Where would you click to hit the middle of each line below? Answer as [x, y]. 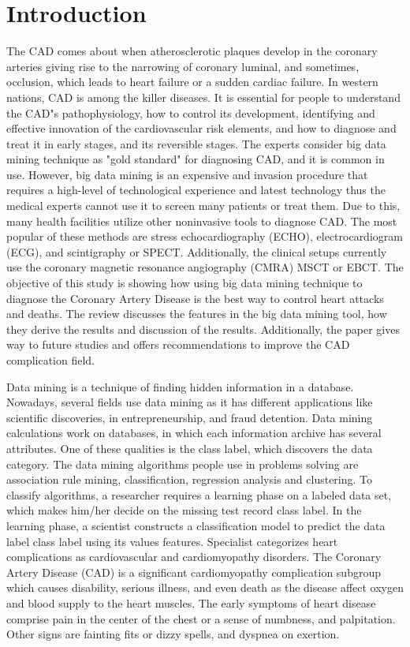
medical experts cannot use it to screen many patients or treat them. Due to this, [203, 206]
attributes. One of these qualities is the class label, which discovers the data [190, 448]
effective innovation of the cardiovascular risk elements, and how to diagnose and [201, 128]
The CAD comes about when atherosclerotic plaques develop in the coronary [192, 51]
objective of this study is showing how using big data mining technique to [184, 283]
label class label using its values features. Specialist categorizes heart [172, 541]
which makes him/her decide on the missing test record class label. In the [184, 510]
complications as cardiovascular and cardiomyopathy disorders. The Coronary [194, 557]
